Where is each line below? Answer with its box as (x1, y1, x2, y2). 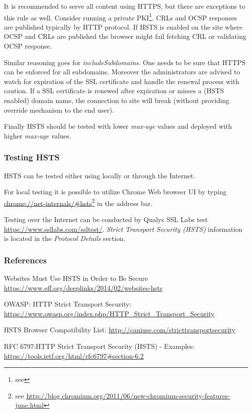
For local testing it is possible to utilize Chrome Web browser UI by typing (4, 187, 227, 197)
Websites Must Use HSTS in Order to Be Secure (4, 273, 148, 283)
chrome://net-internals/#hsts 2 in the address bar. (4, 196, 153, 208)
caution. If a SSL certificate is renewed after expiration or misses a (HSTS (4, 86, 224, 96)
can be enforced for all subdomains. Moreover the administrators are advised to (4, 67, 240, 77)
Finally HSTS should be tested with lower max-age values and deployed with (4, 121, 232, 131)
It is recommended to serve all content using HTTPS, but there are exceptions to (4, 1, 245, 11)
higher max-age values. (4, 130, 71, 140)
